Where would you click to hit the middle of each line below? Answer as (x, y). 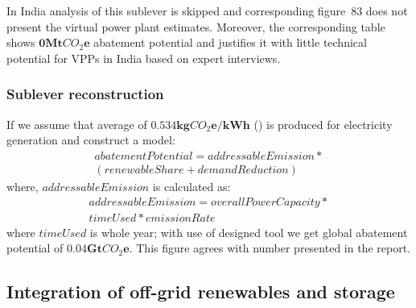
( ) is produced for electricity (323, 124)
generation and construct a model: (91, 140)
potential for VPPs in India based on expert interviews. (144, 58)
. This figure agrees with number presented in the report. (270, 248)
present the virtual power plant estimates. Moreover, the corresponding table (196, 26)
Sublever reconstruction (85, 94)
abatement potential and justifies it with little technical (230, 42)
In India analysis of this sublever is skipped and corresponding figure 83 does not (207, 10)
